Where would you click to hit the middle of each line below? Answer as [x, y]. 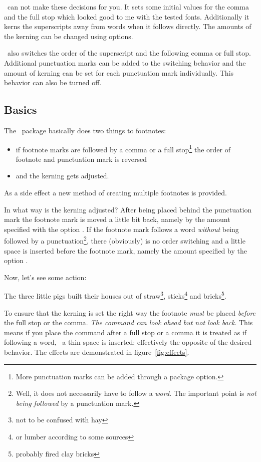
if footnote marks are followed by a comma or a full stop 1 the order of [123, 148]
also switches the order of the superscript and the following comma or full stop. [129, 53]
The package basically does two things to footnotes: [85, 130]
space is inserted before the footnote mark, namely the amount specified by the [125, 250]
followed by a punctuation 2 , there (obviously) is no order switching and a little [125, 240]
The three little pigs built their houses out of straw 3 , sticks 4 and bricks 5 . [115, 295]
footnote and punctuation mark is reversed [81, 159]
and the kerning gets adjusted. [62, 176]
